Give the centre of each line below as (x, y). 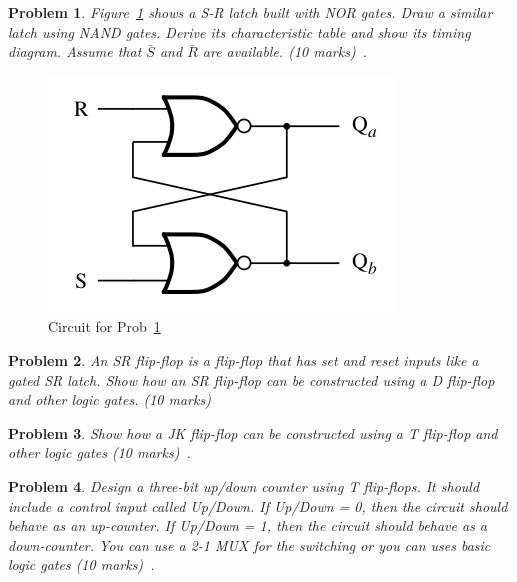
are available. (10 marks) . (285, 51)
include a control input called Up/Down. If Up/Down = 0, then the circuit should (258, 505)
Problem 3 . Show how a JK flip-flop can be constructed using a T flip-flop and (253, 432)
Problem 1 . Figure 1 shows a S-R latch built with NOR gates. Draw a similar (250, 12)
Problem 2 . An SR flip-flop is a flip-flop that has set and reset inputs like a (243, 359)
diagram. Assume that (75, 51)
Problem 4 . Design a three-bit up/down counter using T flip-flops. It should (244, 485)
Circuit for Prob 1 (104, 326)
